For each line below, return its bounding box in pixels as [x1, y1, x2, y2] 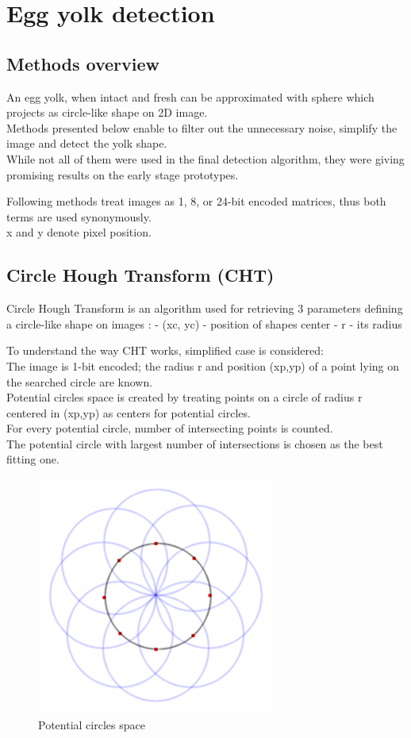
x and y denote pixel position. [6, 224, 152, 240]
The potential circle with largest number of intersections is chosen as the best [6, 435, 383, 452]
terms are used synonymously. [6, 208, 152, 225]
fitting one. [6, 451, 60, 467]
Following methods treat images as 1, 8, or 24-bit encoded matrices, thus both [6, 193, 386, 209]
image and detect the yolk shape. [6, 135, 167, 152]
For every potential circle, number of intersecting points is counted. [6, 420, 333, 436]
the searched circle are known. [6, 373, 153, 390]
